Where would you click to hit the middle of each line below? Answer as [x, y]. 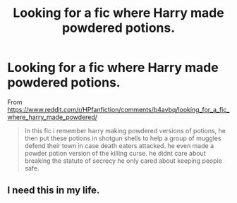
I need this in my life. [54, 191]
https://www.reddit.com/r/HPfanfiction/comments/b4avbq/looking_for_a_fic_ [119, 109]
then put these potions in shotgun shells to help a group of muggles [123, 138]
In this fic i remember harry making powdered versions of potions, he [125, 130]
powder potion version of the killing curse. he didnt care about [115, 153]
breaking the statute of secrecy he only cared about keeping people [123, 161]
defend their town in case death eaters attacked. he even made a [119, 145]
